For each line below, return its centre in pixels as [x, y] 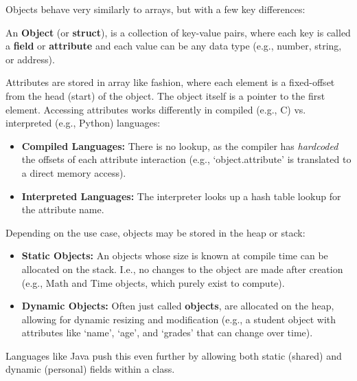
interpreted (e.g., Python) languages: [83, 123]
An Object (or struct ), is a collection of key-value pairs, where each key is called [178, 32]
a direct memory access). [74, 172]
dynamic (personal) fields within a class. [90, 369]
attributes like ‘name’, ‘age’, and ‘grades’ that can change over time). [167, 333]
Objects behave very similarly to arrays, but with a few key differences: [156, 9]
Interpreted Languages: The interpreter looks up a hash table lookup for [181, 196]
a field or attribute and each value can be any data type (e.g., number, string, [174, 46]
